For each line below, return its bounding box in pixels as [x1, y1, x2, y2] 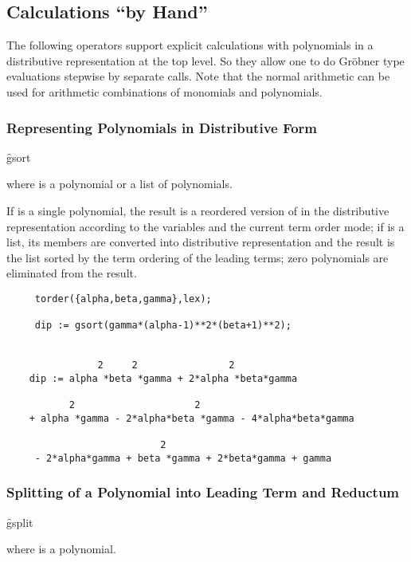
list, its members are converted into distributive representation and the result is [6, 234, 395, 250]
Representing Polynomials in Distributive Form [6, 117, 318, 137]
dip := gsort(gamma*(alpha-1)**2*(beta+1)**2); [34, 320, 292, 332]
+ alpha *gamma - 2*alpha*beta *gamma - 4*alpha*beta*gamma [29, 412, 354, 424]
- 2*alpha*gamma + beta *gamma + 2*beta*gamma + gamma [34, 452, 332, 464]
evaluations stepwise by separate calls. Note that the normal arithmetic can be [6, 68, 390, 84]
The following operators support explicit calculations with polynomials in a [6, 37, 374, 53]
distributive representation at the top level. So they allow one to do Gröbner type [6, 52, 405, 69]
